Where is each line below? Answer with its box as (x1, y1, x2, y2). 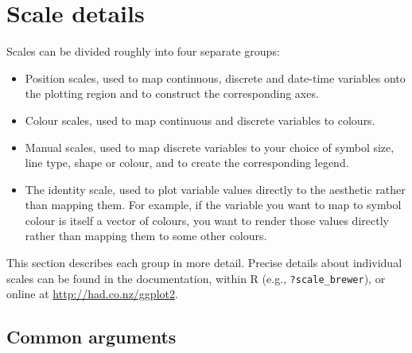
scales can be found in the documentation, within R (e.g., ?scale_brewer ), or (6, 270, 386, 286)
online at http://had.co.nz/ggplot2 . (6, 285, 178, 302)
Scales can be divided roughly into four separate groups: (6, 43, 280, 60)
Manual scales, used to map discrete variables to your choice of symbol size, (25, 138, 395, 155)
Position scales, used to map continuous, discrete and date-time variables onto (25, 69, 406, 86)
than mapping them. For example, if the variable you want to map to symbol (25, 196, 402, 213)
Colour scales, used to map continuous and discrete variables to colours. (25, 111, 375, 128)
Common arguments (6, 324, 177, 349)
